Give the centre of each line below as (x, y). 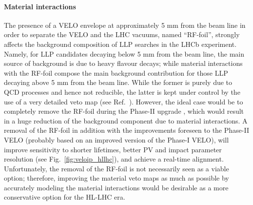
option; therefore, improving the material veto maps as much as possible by (117, 178)
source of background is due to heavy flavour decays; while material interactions (123, 63)
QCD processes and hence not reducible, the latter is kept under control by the (122, 92)
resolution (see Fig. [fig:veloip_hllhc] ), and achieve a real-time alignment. (114, 159)
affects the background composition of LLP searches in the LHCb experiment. (120, 44)
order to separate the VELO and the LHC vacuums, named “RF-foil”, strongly (122, 34)
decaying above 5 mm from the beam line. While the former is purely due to (118, 82)
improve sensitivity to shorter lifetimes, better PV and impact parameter (113, 149)
